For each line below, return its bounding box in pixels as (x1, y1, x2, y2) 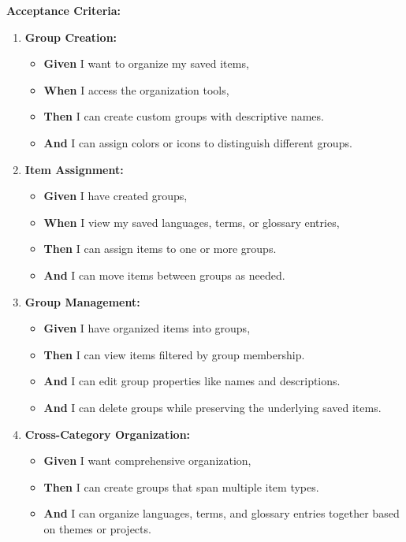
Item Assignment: (24, 161, 124, 177)
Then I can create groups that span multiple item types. (43, 478, 319, 495)
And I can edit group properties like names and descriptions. (43, 373, 341, 389)
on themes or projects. (43, 520, 151, 536)
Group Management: (24, 293, 140, 310)
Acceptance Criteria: (6, 2, 121, 18)
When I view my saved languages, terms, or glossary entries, (43, 213, 340, 230)
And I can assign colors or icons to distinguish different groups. (43, 134, 352, 150)
